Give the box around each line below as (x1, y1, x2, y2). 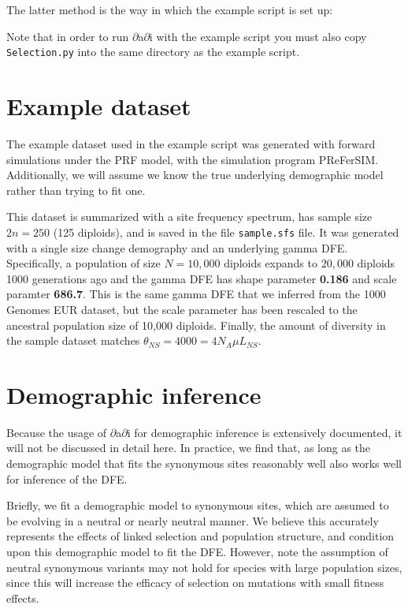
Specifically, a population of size (6, 255, 161, 271)
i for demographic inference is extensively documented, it (127, 424, 402, 440)
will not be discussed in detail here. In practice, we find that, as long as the (6, 439, 371, 456)
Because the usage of (6, 424, 107, 440)
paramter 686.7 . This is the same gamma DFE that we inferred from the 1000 (6, 286, 386, 302)
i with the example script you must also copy (149, 28, 367, 44)
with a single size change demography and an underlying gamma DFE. (6, 239, 348, 256)
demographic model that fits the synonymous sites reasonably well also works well (6, 455, 402, 472)
